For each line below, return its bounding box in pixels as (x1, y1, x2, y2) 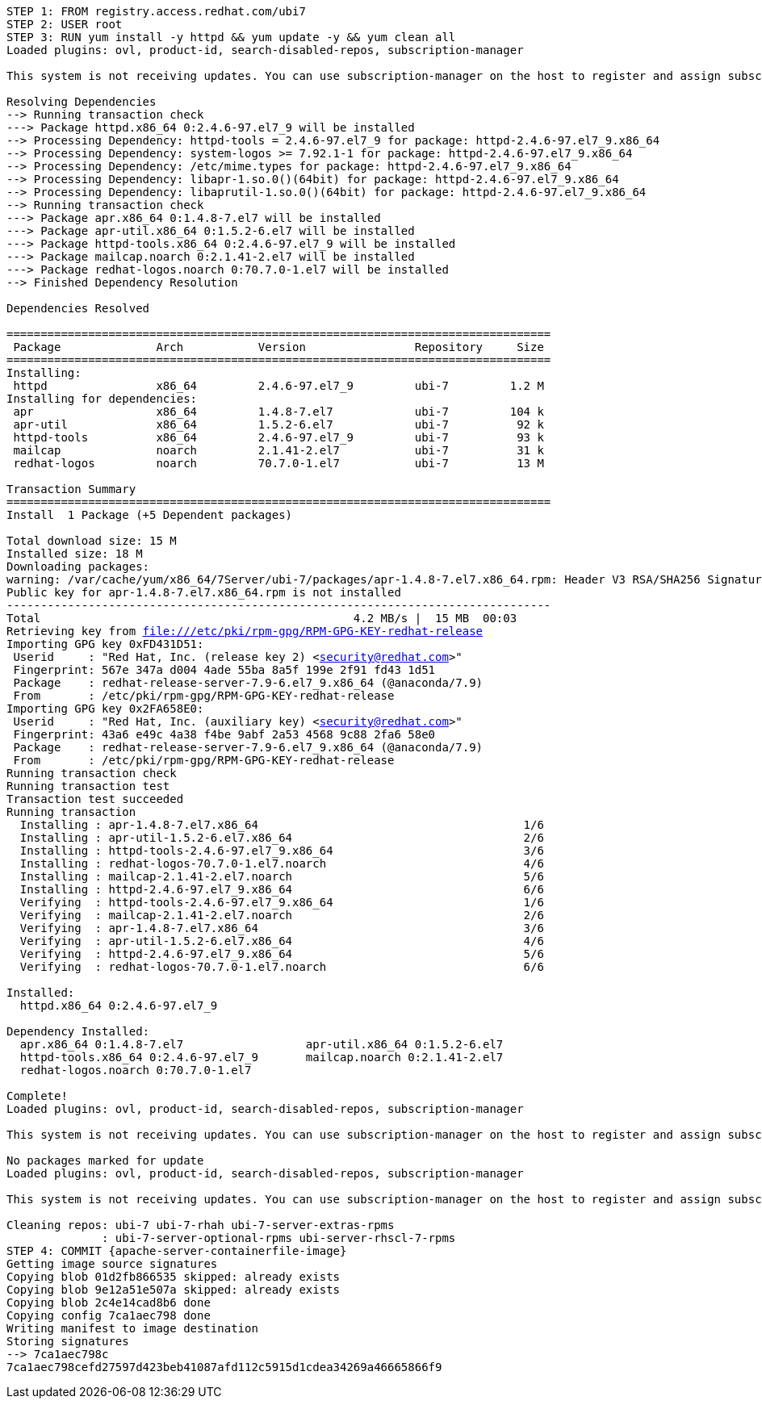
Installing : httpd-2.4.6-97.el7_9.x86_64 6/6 (19, 883, 544, 896)
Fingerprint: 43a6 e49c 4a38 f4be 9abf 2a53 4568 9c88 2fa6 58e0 (13, 728, 436, 741)
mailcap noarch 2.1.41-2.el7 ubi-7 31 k (13, 444, 544, 457)
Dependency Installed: (6, 1025, 150, 1038)
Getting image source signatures (6, 1257, 218, 1270)
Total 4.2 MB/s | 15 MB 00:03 (6, 612, 517, 625)
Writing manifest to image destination (6, 1322, 258, 1335)
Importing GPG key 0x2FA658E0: (6, 702, 204, 715)
